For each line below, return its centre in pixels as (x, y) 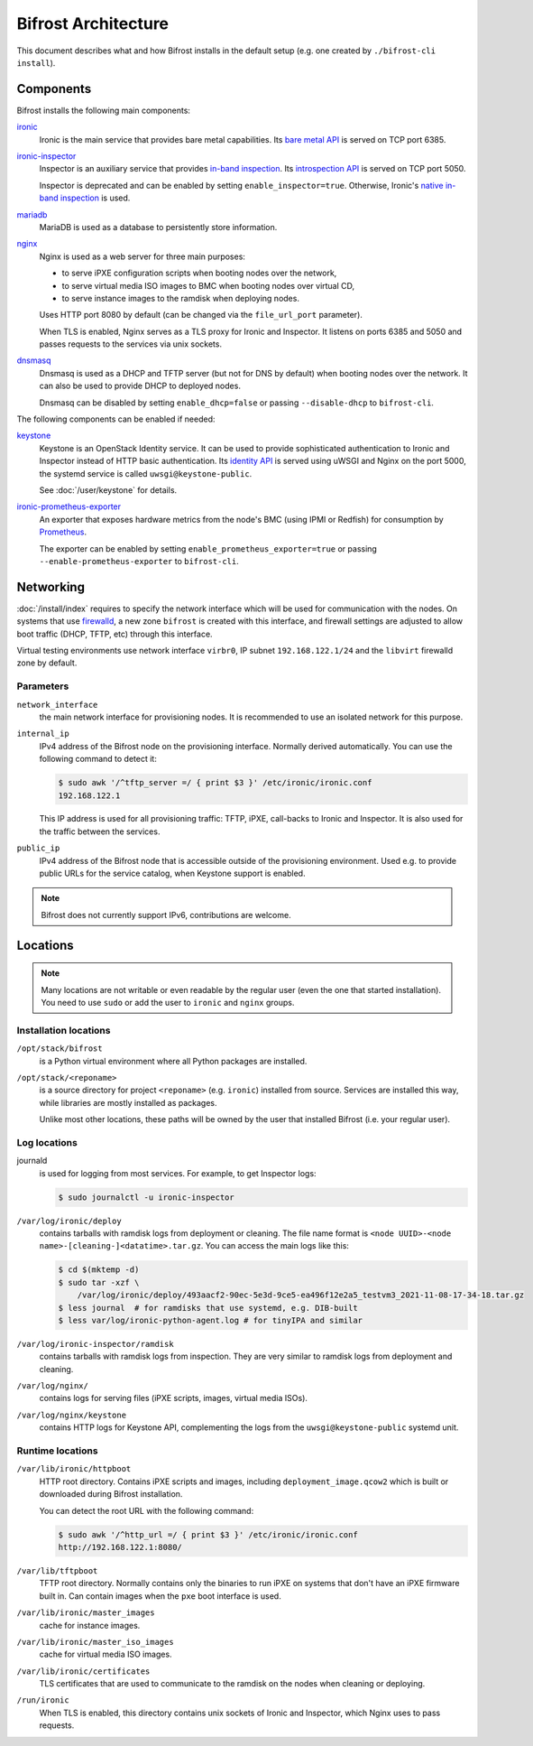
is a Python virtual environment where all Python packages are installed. (173, 1061)
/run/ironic (43, 1700)
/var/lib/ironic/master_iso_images (96, 1642)
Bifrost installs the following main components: (104, 110)
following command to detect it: (98, 759)
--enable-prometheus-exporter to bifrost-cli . (139, 561)
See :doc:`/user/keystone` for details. (108, 490)
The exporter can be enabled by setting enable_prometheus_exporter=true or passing (208, 548)
